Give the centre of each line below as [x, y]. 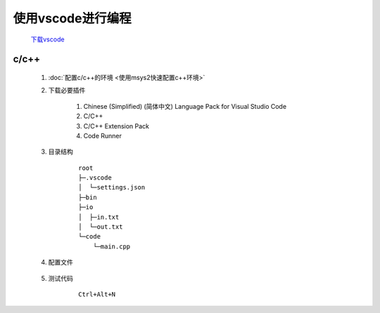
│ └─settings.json [112, 187]
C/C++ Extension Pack [116, 126]
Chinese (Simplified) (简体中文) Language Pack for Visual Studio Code [185, 106]
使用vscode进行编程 [72, 18]
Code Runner [103, 135]
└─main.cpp [112, 246]
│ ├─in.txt [99, 217]
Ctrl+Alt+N [97, 294]
